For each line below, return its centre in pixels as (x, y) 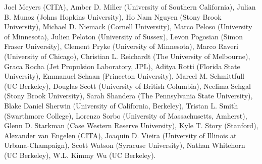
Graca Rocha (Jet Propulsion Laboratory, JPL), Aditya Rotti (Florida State (122, 66)
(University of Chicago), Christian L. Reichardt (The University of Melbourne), (127, 56)
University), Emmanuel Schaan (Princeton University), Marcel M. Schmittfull (124, 76)
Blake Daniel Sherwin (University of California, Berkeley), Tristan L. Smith (121, 105)
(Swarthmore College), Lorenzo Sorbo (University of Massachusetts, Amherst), (126, 115)
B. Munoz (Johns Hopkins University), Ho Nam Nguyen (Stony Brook (113, 16)
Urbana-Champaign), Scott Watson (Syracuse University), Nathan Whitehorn (125, 145)
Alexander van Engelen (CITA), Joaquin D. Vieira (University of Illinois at (120, 135)
